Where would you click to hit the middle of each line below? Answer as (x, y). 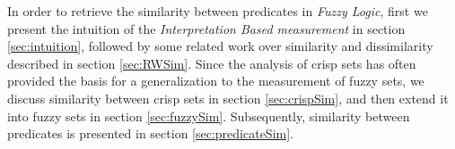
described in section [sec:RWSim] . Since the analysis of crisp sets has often (212, 63)
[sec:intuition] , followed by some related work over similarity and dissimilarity (220, 46)
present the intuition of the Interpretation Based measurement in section (206, 28)
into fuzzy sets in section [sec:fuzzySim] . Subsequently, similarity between (209, 116)
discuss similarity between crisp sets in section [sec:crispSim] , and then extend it (228, 98)
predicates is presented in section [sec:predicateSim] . (151, 133)
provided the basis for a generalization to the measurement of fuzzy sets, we (216, 81)
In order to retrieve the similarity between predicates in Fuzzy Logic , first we (218, 11)
